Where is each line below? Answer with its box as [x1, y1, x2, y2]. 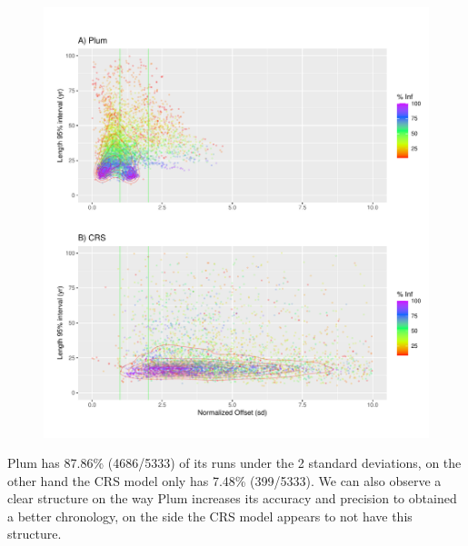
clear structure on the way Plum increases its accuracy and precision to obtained [7, 489, 457, 508]
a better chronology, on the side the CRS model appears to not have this [7, 506, 413, 525]
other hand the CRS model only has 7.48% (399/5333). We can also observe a [7, 471, 442, 490]
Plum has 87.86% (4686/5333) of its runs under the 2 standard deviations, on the [7, 453, 462, 472]
